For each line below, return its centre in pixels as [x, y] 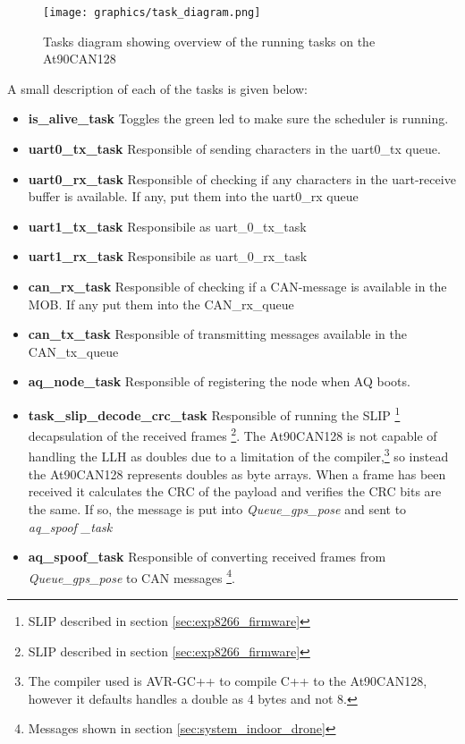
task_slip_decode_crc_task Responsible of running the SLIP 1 [214, 413]
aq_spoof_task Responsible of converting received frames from [207, 557]
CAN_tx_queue [73, 351]
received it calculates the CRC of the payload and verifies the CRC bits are [235, 491]
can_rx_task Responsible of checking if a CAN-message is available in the [237, 286]
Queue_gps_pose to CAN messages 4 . [131, 576]
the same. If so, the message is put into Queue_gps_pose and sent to [217, 508]
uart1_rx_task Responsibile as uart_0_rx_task [168, 256]
